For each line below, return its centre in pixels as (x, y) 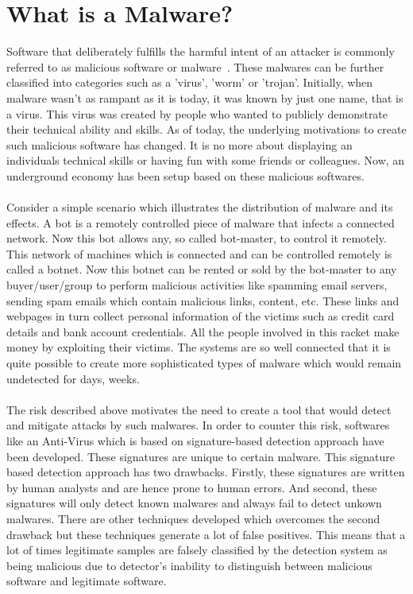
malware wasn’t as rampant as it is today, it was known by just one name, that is (205, 97)
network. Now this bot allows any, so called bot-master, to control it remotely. (197, 238)
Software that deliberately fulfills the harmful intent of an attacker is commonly (201, 51)
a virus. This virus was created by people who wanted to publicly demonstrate (197, 113)
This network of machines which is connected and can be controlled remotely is (199, 253)
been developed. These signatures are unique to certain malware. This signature (201, 456)
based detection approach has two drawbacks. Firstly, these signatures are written (206, 472)
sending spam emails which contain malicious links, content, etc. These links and (203, 300)
